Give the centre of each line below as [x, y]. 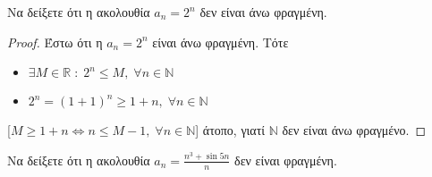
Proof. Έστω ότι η [55, 42]
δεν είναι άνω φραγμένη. [263, 12]
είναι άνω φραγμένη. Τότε [220, 42]
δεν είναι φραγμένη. [286, 160]
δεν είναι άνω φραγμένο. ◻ [354, 130]
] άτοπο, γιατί [230, 130]
